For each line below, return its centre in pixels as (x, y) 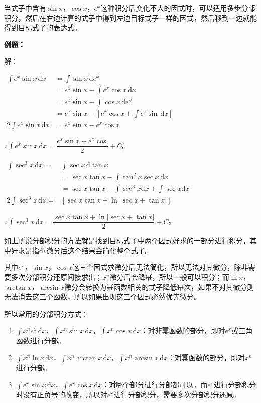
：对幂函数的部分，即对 (207, 357)
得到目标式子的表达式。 (43, 27)
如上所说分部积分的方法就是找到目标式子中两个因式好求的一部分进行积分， (127, 240)
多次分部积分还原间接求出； (56, 277)
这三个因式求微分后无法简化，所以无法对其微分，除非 (160, 267)
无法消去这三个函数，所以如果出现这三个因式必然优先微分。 (102, 297)
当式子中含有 (25, 8)
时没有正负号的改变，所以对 (61, 394)
